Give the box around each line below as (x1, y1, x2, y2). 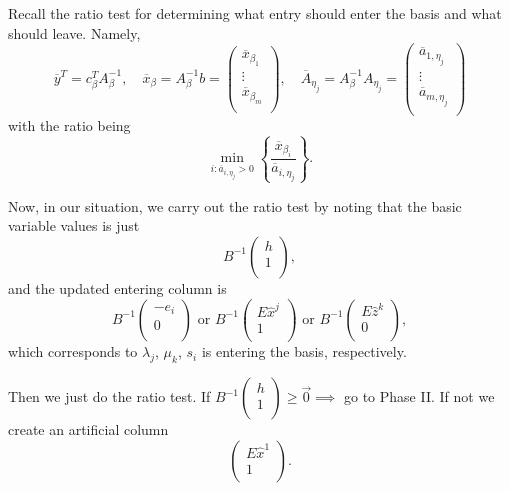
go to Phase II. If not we (343, 386, 495, 407)
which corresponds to (8, 341, 138, 362)
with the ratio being (8, 114, 131, 135)
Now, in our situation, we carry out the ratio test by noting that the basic (8, 195, 462, 216)
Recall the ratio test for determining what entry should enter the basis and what (8, 3, 502, 23)
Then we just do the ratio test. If (8, 386, 211, 407)
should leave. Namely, (8, 22, 141, 43)
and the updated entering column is (8, 277, 227, 298)
